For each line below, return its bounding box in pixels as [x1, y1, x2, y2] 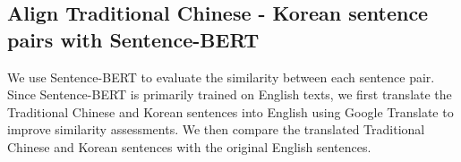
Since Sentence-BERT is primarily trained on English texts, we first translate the [7, 85, 452, 104]
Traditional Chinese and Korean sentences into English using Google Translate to [7, 102, 454, 121]
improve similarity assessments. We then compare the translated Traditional [7, 120, 425, 139]
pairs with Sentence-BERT [7, 25, 260, 53]
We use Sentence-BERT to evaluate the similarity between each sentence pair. [7, 67, 435, 86]
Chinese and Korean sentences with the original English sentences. [7, 137, 371, 156]
